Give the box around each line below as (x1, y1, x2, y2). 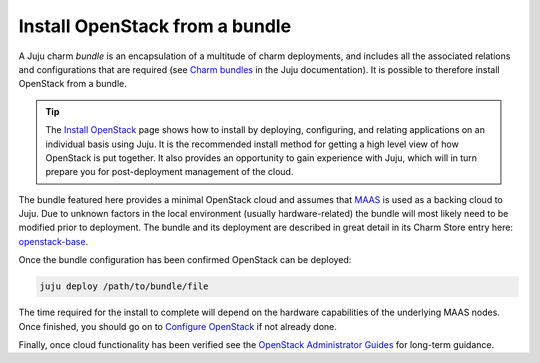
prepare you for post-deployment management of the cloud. (45, 166, 294, 178)
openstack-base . (18, 235, 89, 247)
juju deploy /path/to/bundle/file (39, 281, 209, 292)
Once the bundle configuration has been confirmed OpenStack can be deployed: (18, 254, 352, 266)
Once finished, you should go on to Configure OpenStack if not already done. (18, 320, 337, 332)
